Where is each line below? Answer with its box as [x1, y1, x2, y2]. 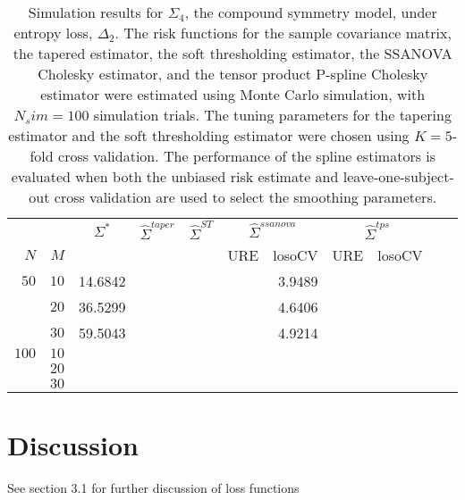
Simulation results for [28, 2, 164, 22]
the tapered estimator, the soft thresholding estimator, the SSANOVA [13, 43, 452, 63]
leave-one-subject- [342, 166, 454, 187]
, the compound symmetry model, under [184, 2, 437, 22]
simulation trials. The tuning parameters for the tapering [93, 104, 452, 125]
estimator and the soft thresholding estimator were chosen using [8, 125, 410, 146]
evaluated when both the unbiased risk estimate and [11, 166, 339, 187]
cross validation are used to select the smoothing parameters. [54, 187, 437, 207]
